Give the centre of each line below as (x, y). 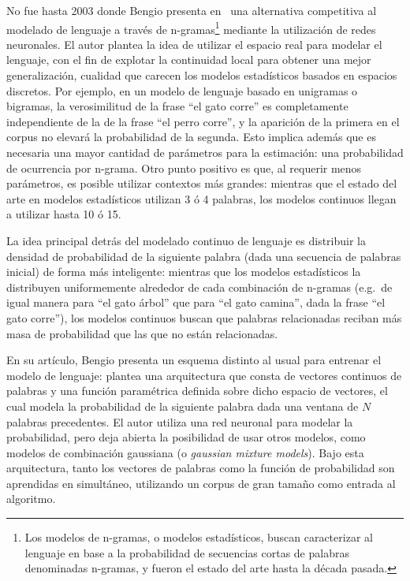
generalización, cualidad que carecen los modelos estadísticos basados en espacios (202, 75)
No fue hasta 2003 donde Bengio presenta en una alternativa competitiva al (192, 10)
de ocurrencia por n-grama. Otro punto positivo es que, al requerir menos (184, 168)
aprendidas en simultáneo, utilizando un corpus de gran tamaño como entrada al (201, 483)
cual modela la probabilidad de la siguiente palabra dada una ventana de (183, 406)
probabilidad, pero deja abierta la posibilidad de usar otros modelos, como (186, 437)
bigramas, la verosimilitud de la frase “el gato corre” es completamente (177, 106)
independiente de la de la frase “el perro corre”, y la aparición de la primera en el (203, 121)
